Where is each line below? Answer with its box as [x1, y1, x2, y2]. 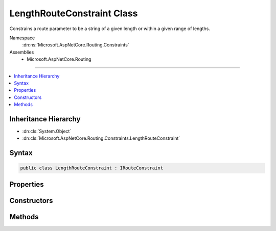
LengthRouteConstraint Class [9, 8, 138, 19]
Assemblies [9, 49, 34, 55]
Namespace [9, 35, 35, 41]
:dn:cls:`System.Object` [22, 128, 72, 134]
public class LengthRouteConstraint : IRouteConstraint [20, 165, 164, 171]
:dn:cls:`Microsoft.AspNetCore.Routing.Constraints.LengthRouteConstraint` [22, 135, 180, 141]
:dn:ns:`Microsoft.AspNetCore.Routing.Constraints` [22, 42, 130, 48]
